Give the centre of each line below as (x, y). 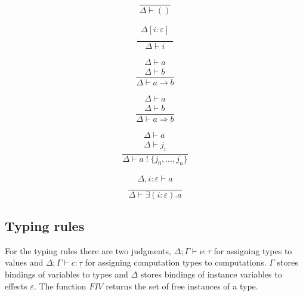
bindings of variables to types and (67, 274)
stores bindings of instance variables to (211, 274)
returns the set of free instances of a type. (182, 286)
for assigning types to (253, 250)
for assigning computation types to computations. (176, 262)
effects (16, 286)
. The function (60, 286)
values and (24, 262)
